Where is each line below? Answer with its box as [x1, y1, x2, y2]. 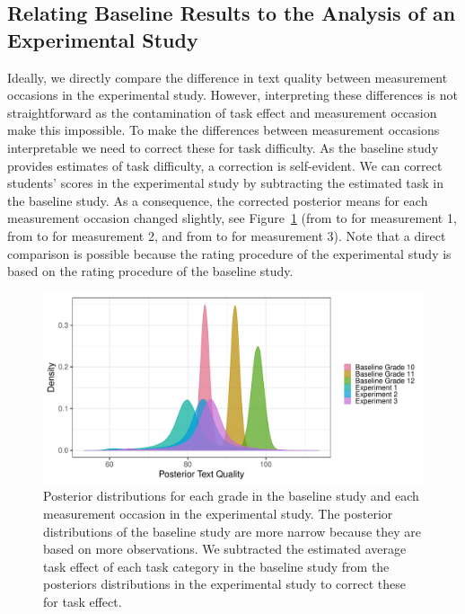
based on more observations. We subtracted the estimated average [43, 539, 407, 558]
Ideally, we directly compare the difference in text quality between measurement [7, 67, 448, 86]
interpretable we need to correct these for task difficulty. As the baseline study [7, 138, 439, 156]
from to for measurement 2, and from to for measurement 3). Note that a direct [7, 226, 446, 245]
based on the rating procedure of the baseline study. [7, 262, 294, 280]
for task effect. [43, 592, 122, 610]
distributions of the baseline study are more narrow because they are [43, 521, 422, 540]
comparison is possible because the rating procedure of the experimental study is [7, 244, 452, 263]
